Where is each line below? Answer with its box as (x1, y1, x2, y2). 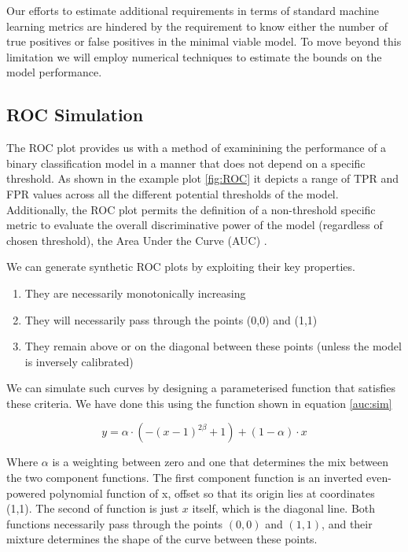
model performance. (6, 64, 102, 80)
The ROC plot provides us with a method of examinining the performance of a (6, 139, 387, 156)
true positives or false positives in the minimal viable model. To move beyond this (6, 33, 402, 50)
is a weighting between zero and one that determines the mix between (52, 454, 388, 470)
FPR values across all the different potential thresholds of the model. (6, 185, 339, 202)
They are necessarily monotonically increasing (24, 284, 246, 301)
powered (6, 484, 46, 501)
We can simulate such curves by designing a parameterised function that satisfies (6, 380, 395, 396)
